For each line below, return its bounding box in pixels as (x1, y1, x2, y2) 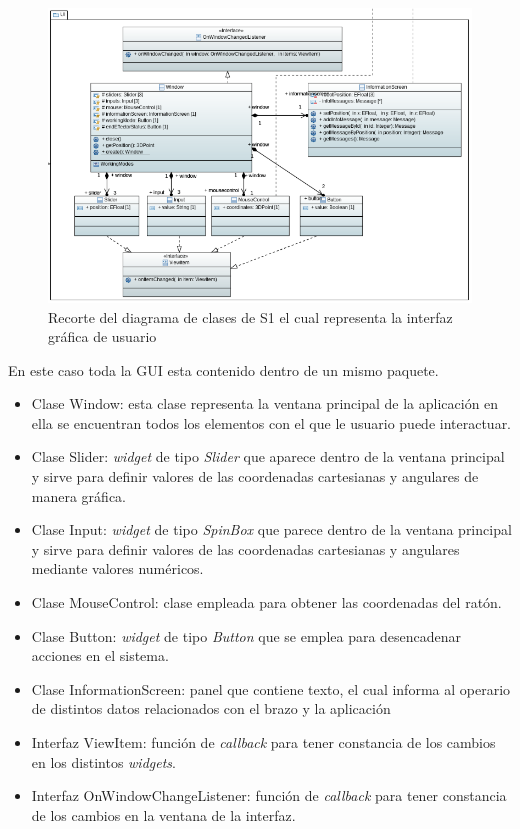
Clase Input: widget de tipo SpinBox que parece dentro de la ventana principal (31, 519, 512, 540)
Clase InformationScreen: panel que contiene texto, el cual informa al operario (31, 678, 511, 699)
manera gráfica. (31, 485, 126, 506)
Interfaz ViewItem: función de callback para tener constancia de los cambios (31, 732, 496, 753)
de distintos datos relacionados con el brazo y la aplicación (31, 698, 391, 719)
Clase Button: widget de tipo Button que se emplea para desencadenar (31, 625, 462, 646)
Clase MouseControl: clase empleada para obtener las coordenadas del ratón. (31, 592, 502, 613)
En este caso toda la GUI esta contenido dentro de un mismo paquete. (8, 359, 439, 380)
